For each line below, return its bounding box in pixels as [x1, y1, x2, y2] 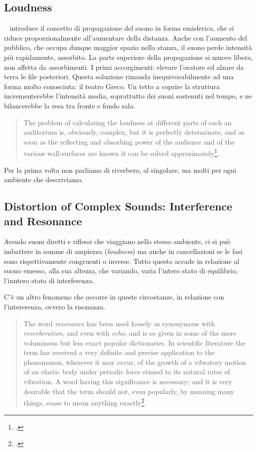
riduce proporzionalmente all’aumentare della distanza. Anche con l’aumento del [4, 32, 247, 43]
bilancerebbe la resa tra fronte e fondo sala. [4, 100, 135, 110]
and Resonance [4, 213, 82, 228]
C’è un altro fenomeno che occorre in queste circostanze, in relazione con [4, 292, 224, 302]
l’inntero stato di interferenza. [4, 275, 94, 285]
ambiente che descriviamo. [4, 174, 84, 185]
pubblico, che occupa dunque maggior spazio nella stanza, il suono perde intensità [4, 42, 252, 52]
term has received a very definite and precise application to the [23, 347, 215, 357]
